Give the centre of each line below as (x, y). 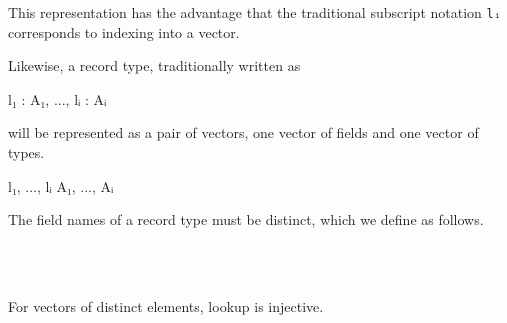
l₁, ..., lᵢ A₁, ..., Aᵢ (61, 185)
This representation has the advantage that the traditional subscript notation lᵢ (254, 12)
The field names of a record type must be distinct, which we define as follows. (246, 219)
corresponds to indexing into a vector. (124, 31)
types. (26, 152)
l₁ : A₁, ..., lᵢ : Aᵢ (57, 98)
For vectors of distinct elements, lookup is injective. (166, 306)
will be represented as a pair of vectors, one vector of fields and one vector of (243, 132)
